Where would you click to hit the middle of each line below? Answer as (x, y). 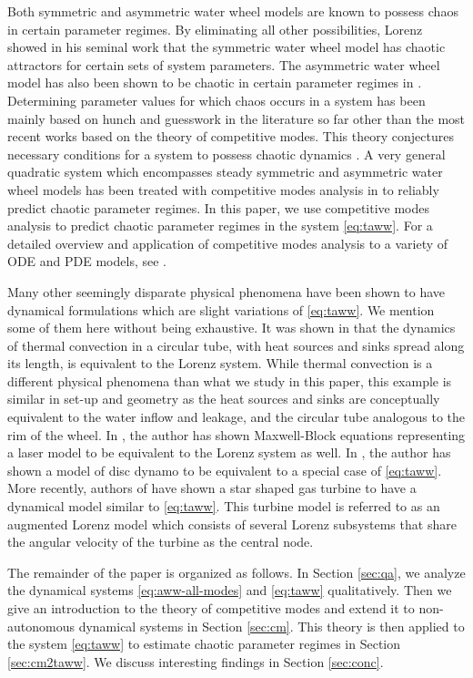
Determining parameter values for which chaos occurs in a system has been (216, 100)
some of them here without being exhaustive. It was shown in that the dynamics (231, 328)
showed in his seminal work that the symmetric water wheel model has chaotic (226, 47)
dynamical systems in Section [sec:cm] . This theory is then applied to (272, 626)
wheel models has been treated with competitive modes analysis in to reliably (223, 189)
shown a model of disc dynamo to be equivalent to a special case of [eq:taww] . (225, 470)
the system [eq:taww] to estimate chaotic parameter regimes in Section (204, 644)
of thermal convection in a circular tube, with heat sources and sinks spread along (236, 345)
